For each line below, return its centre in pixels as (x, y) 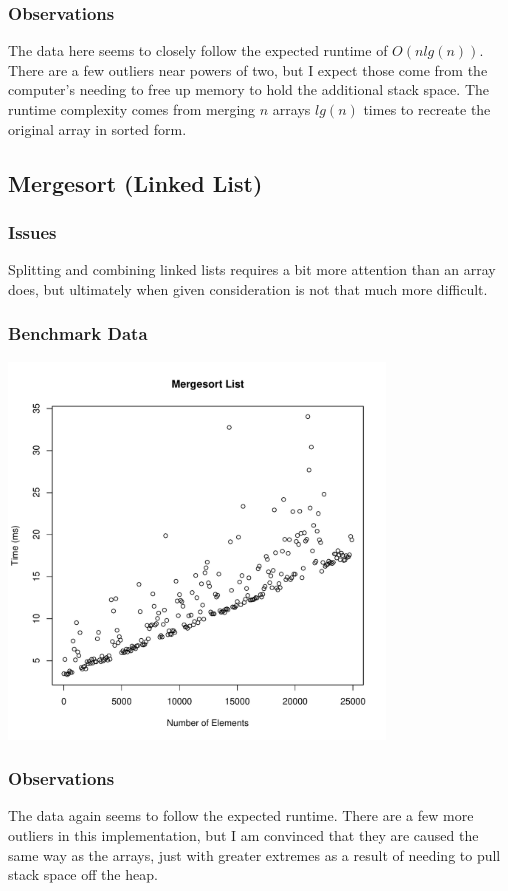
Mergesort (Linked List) (135, 182)
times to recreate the (427, 109)
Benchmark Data (78, 333)
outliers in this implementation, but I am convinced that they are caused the (243, 834)
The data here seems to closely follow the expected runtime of (198, 50)
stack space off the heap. (83, 874)
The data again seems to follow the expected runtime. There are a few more (241, 815)
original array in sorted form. (97, 128)
